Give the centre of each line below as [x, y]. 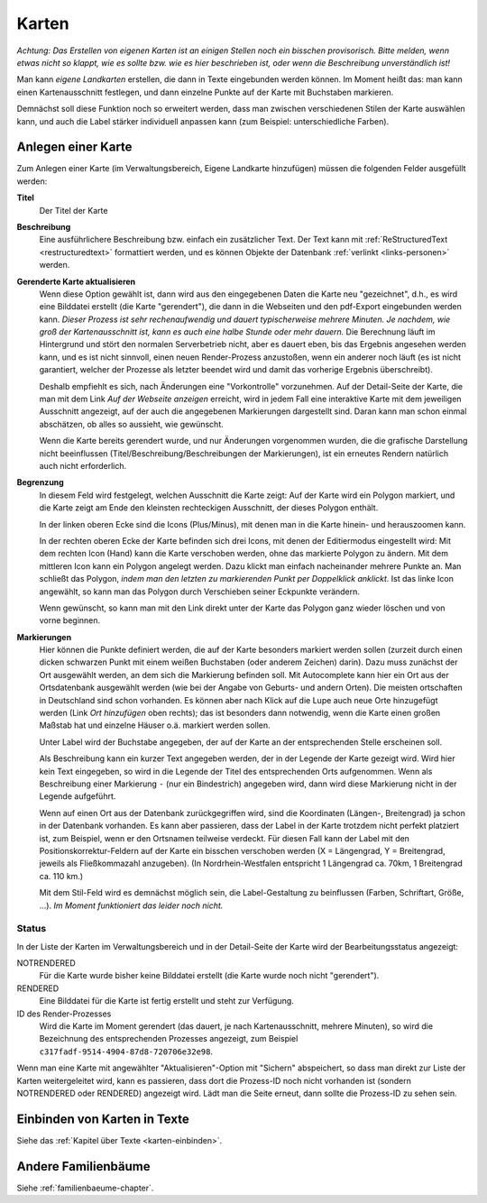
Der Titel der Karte [74, 210]
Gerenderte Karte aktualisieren [76, 281]
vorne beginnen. [70, 620]
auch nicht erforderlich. [83, 466]
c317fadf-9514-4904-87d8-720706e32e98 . [126, 1051]
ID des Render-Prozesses [64, 1014]
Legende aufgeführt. [78, 796]
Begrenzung [41, 482]
